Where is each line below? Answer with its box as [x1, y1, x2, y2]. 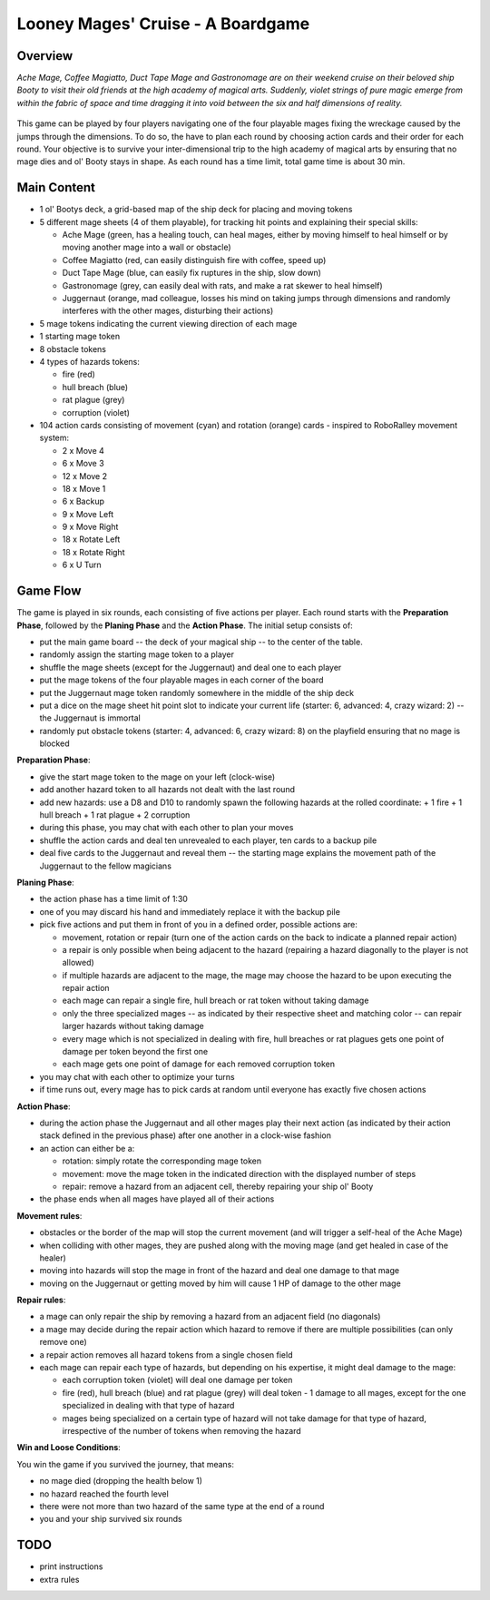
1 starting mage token [39, 331, 121, 342]
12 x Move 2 [62, 470, 108, 481]
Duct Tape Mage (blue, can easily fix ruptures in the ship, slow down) [62, 268, 322, 279]
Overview [16, 48, 73, 64]
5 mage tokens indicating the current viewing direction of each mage [39, 318, 298, 329]
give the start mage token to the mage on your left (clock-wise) [39, 771, 276, 782]
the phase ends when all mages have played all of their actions [39, 1193, 275, 1204]
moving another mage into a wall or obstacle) [62, 241, 231, 253]
